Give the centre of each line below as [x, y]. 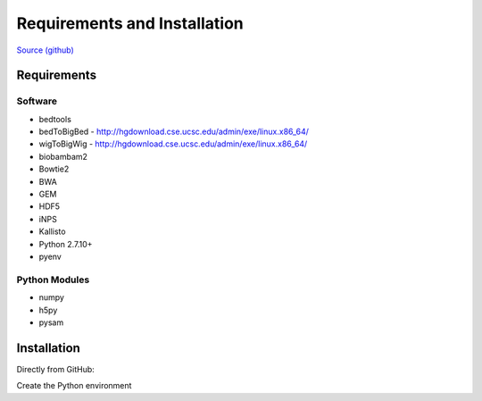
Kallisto [52, 231]
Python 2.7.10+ [66, 244]
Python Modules [53, 280]
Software [37, 101]
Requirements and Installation [130, 23]
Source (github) [46, 50]
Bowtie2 [54, 169]
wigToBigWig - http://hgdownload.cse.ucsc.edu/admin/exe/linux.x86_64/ [173, 144]
